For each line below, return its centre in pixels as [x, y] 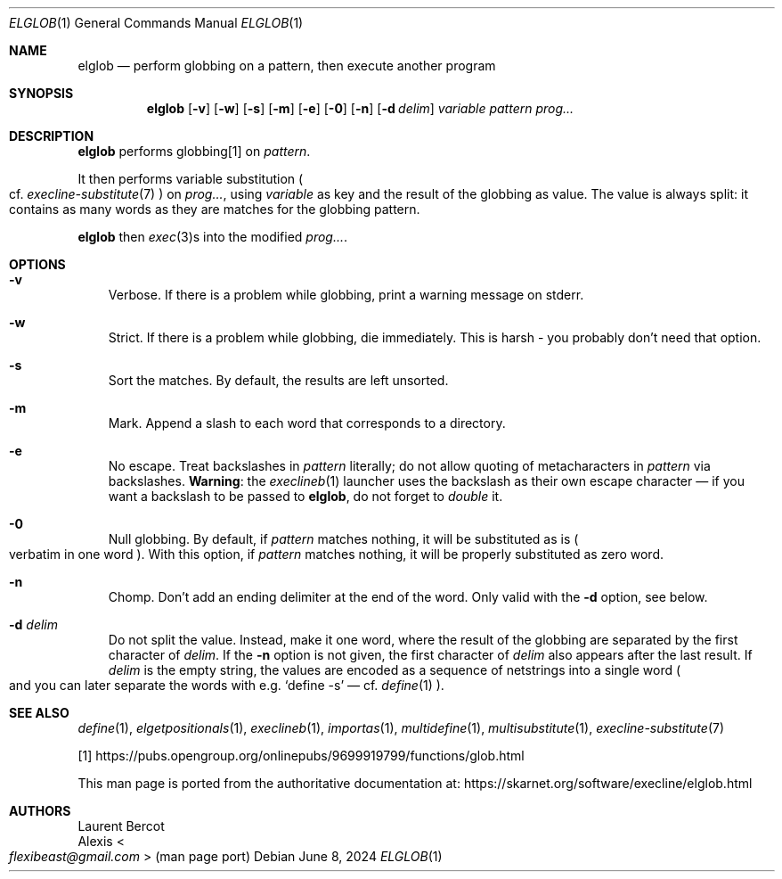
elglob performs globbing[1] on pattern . [194, 151]
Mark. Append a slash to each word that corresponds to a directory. [307, 423]
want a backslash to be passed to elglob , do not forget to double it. [305, 496]
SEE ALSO [39, 713]
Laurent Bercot [121, 826]
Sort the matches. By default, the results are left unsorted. [278, 380]
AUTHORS [40, 811]
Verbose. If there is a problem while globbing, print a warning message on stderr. [346, 295]
